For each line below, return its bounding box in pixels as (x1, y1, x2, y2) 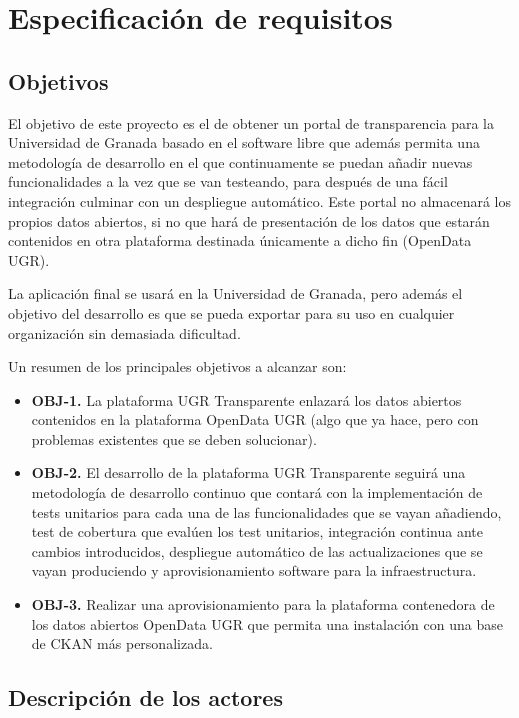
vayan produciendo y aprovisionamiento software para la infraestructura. (31, 560, 477, 581)
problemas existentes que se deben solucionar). (31, 428, 317, 449)
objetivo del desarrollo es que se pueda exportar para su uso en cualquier (8, 302, 455, 323)
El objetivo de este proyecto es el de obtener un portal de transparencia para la (8, 112, 494, 133)
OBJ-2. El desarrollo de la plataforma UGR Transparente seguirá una (31, 462, 466, 483)
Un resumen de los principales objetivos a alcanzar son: (8, 356, 347, 377)
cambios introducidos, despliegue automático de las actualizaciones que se (31, 540, 483, 561)
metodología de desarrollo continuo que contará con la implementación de (31, 482, 483, 503)
